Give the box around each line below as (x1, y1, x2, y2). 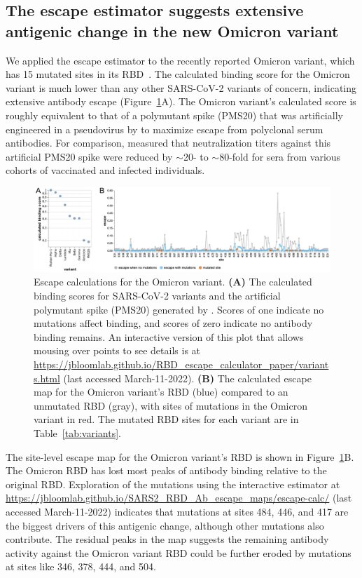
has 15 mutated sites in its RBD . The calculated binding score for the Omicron (6, 67, 350, 81)
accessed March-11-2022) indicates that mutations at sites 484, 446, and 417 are (6, 504, 349, 518)
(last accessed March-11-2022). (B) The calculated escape (63, 370, 312, 385)
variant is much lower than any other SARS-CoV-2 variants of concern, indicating (6, 80, 357, 95)
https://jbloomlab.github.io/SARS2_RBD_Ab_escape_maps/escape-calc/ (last (6, 490, 352, 505)
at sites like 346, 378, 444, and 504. (6, 559, 156, 574)
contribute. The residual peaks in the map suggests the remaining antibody (6, 532, 329, 546)
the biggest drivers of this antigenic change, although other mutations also (6, 518, 324, 532)
